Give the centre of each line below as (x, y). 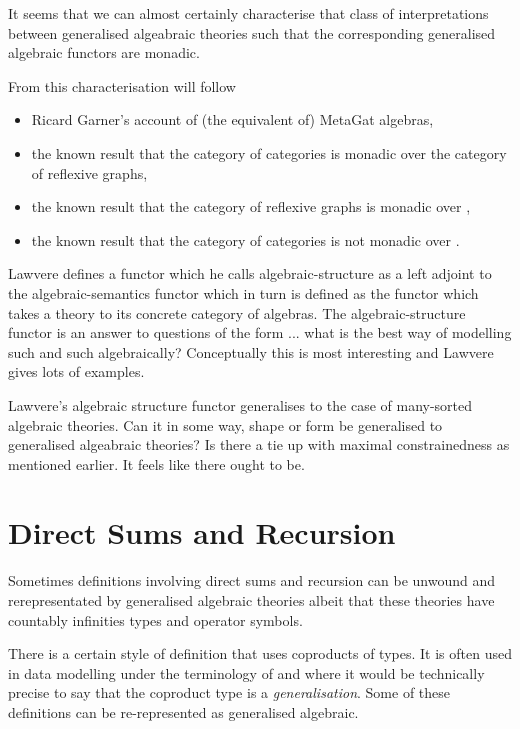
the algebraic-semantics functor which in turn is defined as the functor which (243, 292)
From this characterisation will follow (122, 85)
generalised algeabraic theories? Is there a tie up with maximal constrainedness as (259, 444)
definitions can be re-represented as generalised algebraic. (183, 711)
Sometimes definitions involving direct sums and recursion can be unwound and (252, 580)
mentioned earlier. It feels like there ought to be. (156, 463)
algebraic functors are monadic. (104, 52)
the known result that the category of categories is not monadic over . (245, 239)
